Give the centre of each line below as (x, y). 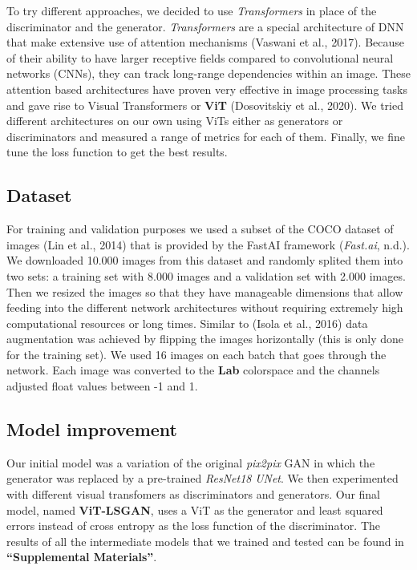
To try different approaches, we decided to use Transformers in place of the (192, 10)
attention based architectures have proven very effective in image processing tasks (207, 89)
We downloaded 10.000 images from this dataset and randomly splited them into (205, 260)
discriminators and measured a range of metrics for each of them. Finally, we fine (206, 136)
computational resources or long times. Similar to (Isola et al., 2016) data (187, 323)
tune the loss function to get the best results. (117, 152)
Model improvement (92, 429)
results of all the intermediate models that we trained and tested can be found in (205, 541)
